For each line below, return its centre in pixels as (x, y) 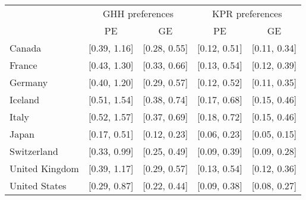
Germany (29, 82)
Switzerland (34, 151)
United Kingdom (44, 168)
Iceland (25, 99)
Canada (26, 48)
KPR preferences (247, 13)
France (23, 65)
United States (38, 185)
